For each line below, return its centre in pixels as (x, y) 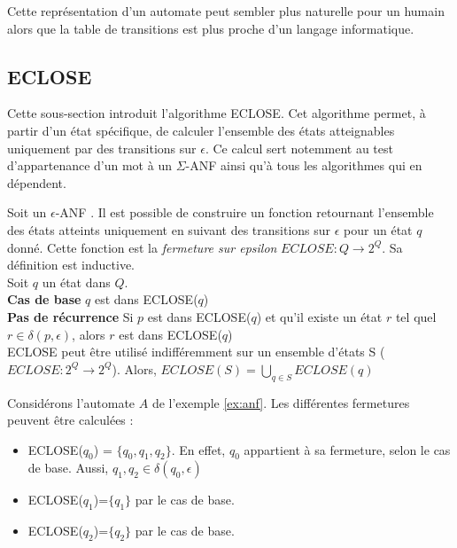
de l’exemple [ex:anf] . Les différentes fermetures (281, 402)
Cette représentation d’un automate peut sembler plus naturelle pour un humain (226, 11)
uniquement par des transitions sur (102, 148)
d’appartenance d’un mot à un (89, 165)
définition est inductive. (71, 265)
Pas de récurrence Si (70, 316)
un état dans (76, 282)
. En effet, (198, 449)
